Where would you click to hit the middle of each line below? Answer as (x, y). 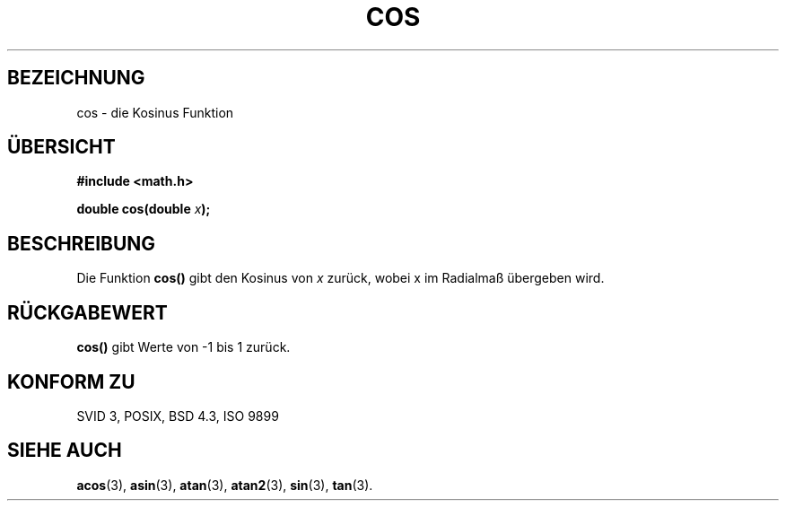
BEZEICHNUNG (76, 78)
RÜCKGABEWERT (87, 312)
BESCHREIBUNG (82, 243)
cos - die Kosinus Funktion (155, 112)
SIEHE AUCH (65, 451)
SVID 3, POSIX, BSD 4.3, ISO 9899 (178, 416)
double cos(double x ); (144, 209)
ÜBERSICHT (61, 147)
